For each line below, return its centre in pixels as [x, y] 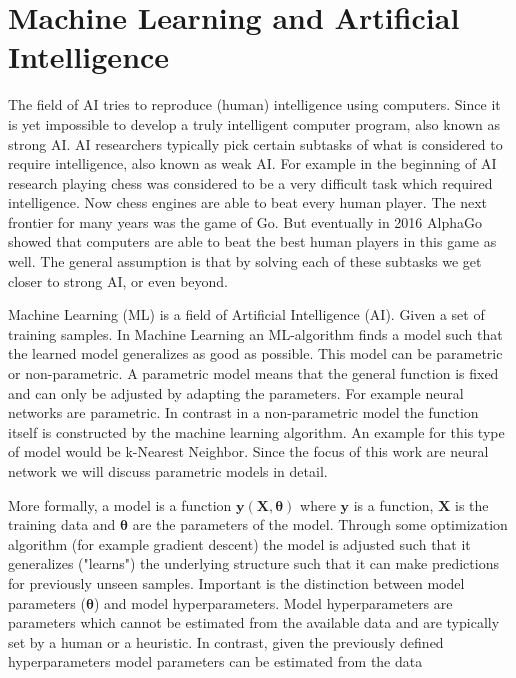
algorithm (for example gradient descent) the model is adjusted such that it [239, 543]
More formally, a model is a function [120, 504]
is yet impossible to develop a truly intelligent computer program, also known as [254, 123]
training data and [62, 524]
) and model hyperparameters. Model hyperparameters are [273, 602]
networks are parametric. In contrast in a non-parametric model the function [243, 412]
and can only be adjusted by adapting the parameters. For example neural [236, 392]
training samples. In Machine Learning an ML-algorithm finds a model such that [255, 333]
